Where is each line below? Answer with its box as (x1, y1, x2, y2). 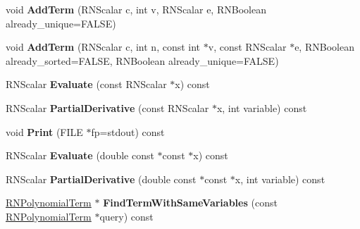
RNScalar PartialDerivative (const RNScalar (6, 100, 209, 115)
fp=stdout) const (91, 124, 165, 139)
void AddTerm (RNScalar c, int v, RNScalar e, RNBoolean (6, 2, 266, 16)
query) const (99, 209, 154, 223)
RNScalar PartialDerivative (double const (6, 171, 197, 186)
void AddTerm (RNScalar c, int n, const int (6, 39, 201, 54)
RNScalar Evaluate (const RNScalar (6, 77, 167, 92)
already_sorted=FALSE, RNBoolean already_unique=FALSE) (6, 53, 279, 68)
